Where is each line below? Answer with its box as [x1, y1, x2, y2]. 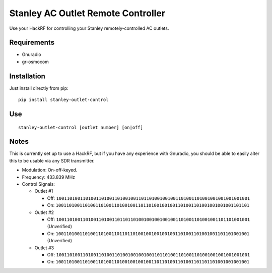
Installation [9, 72, 45, 80]
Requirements [9, 38, 55, 47]
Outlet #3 [34, 245, 54, 251]
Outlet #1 [34, 188, 53, 194]
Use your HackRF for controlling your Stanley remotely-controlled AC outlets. [9, 25, 169, 31]
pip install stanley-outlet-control [18, 97, 109, 103]
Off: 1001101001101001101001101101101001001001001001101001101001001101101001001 [47, 216, 250, 222]
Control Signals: [22, 181, 55, 187]
